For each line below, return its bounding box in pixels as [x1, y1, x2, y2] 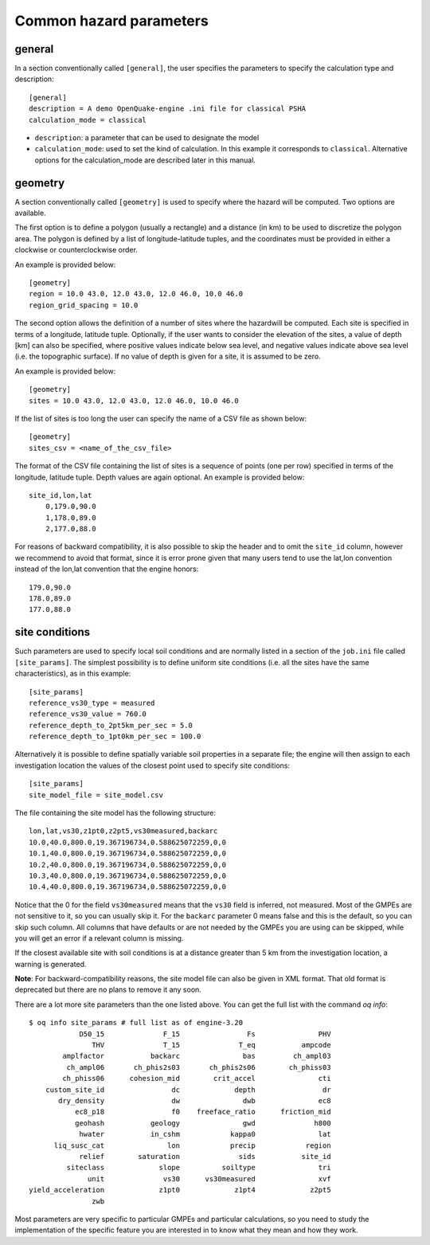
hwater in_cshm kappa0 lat [79, 1130, 331, 1139]
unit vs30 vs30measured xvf [88, 1174, 331, 1183]
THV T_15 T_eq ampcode [92, 1040, 331, 1050]
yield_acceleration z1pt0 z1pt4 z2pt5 [29, 1185, 331, 1195]
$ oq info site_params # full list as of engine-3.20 [29, 1018, 243, 1028]
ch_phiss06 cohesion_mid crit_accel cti [62, 1074, 331, 1083]
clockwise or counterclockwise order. [14, 245, 139, 255]
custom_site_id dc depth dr [45, 1085, 331, 1094]
